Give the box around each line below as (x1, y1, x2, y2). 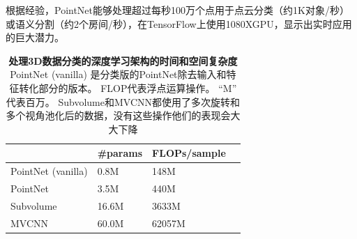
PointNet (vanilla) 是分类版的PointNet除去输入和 (10, 67, 227, 82)
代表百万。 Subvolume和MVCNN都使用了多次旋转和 (6, 94, 241, 109)
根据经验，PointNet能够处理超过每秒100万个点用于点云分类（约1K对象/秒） (6, 3, 349, 17)
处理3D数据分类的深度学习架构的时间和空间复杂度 (8, 53, 238, 68)
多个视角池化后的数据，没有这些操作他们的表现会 (6, 108, 231, 123)
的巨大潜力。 (6, 30, 64, 45)
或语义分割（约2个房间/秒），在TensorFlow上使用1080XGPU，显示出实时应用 (6, 16, 352, 31)
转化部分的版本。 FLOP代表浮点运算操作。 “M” (19, 80, 237, 95)
